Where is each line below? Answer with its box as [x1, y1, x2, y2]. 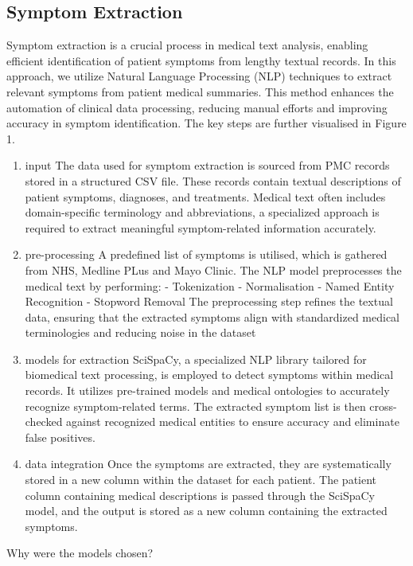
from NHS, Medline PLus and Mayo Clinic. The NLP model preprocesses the [25, 261, 402, 278]
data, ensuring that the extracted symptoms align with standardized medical [25, 308, 400, 325]
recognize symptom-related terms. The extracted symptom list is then [25, 397, 366, 414]
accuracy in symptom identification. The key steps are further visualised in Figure [6, 115, 407, 131]
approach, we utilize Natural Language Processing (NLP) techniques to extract [6, 68, 392, 84]
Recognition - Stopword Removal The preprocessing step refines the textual [25, 293, 393, 310]
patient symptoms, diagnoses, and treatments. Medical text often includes [25, 188, 386, 205]
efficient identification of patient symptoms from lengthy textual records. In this [6, 52, 396, 68]
